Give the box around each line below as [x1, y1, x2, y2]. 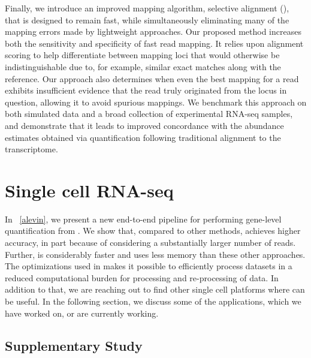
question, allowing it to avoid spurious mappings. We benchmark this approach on [5, 95, 307, 108]
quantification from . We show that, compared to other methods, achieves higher [5, 224, 301, 237]
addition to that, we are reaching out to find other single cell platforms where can [5, 283, 305, 296]
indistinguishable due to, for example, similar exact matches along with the [5, 60, 281, 73]
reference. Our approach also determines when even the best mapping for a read [5, 72, 299, 85]
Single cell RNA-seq [5, 178, 174, 202]
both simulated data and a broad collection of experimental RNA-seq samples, [5, 107, 293, 120]
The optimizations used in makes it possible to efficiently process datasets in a [5, 260, 292, 272]
